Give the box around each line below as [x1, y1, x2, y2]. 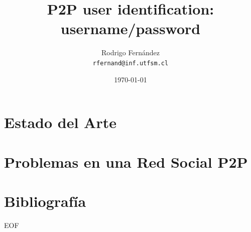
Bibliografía [4, 190, 86, 211]
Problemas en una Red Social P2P [4, 151, 248, 172]
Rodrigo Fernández [101, 47, 160, 58]
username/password [60, 18, 201, 39]
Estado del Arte [4, 112, 116, 133]
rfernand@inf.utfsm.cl [92, 59, 169, 67]
